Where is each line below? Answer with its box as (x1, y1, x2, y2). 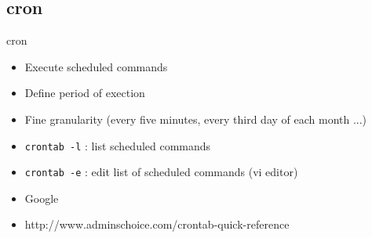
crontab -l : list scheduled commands (24, 137, 211, 153)
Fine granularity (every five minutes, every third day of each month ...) (24, 110, 367, 127)
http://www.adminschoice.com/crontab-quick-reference (24, 216, 290, 233)
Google (24, 189, 59, 206)
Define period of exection (24, 85, 145, 101)
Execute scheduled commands (24, 58, 168, 74)
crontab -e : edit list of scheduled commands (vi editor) (24, 164, 298, 180)
